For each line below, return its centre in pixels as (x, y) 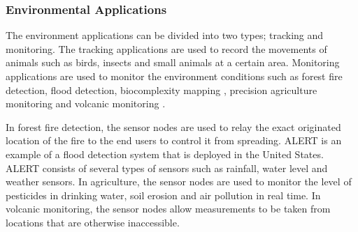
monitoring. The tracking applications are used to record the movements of (166, 48)
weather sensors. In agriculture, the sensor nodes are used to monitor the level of (179, 181)
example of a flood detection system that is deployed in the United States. (165, 154)
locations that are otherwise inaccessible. (93, 222)
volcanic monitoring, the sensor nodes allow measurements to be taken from (168, 209)
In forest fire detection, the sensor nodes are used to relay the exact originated (173, 126)
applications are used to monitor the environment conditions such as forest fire (174, 76)
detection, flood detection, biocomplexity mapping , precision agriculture (162, 90)
